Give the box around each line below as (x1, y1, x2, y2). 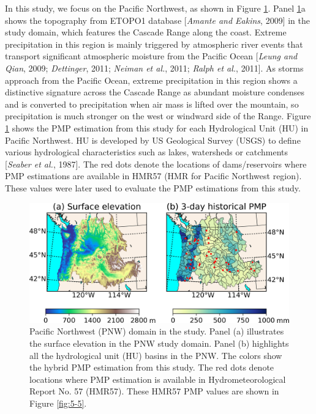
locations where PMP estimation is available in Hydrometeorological (29, 372, 286, 385)
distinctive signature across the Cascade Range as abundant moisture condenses (5, 86, 305, 98)
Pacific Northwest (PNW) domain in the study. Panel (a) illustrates (29, 325, 284, 338)
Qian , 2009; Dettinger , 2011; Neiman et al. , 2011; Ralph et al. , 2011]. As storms (5, 61, 304, 74)
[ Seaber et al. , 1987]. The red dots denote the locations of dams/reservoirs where (5, 157, 307, 170)
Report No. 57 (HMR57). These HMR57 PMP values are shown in (29, 385, 279, 397)
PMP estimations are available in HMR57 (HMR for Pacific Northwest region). (5, 169, 302, 182)
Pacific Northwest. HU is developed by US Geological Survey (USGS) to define (5, 133, 301, 146)
